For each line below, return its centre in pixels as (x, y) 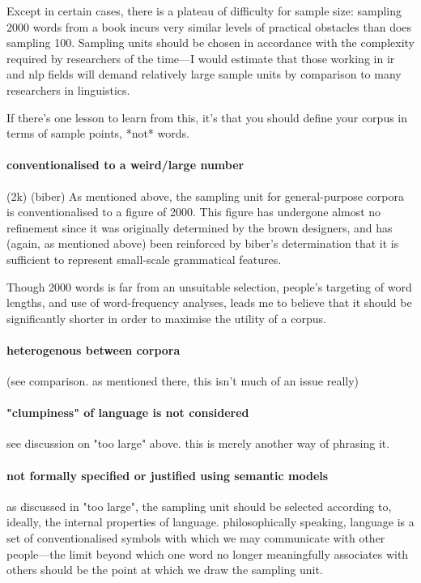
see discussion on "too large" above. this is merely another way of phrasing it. (198, 443)
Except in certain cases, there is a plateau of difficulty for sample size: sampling (204, 11)
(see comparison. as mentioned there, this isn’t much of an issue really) (183, 381)
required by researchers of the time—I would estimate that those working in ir (201, 58)
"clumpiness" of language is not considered (128, 413)
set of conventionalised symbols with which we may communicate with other (196, 538)
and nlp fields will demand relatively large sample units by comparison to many (204, 74)
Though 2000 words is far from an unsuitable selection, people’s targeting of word (209, 286)
